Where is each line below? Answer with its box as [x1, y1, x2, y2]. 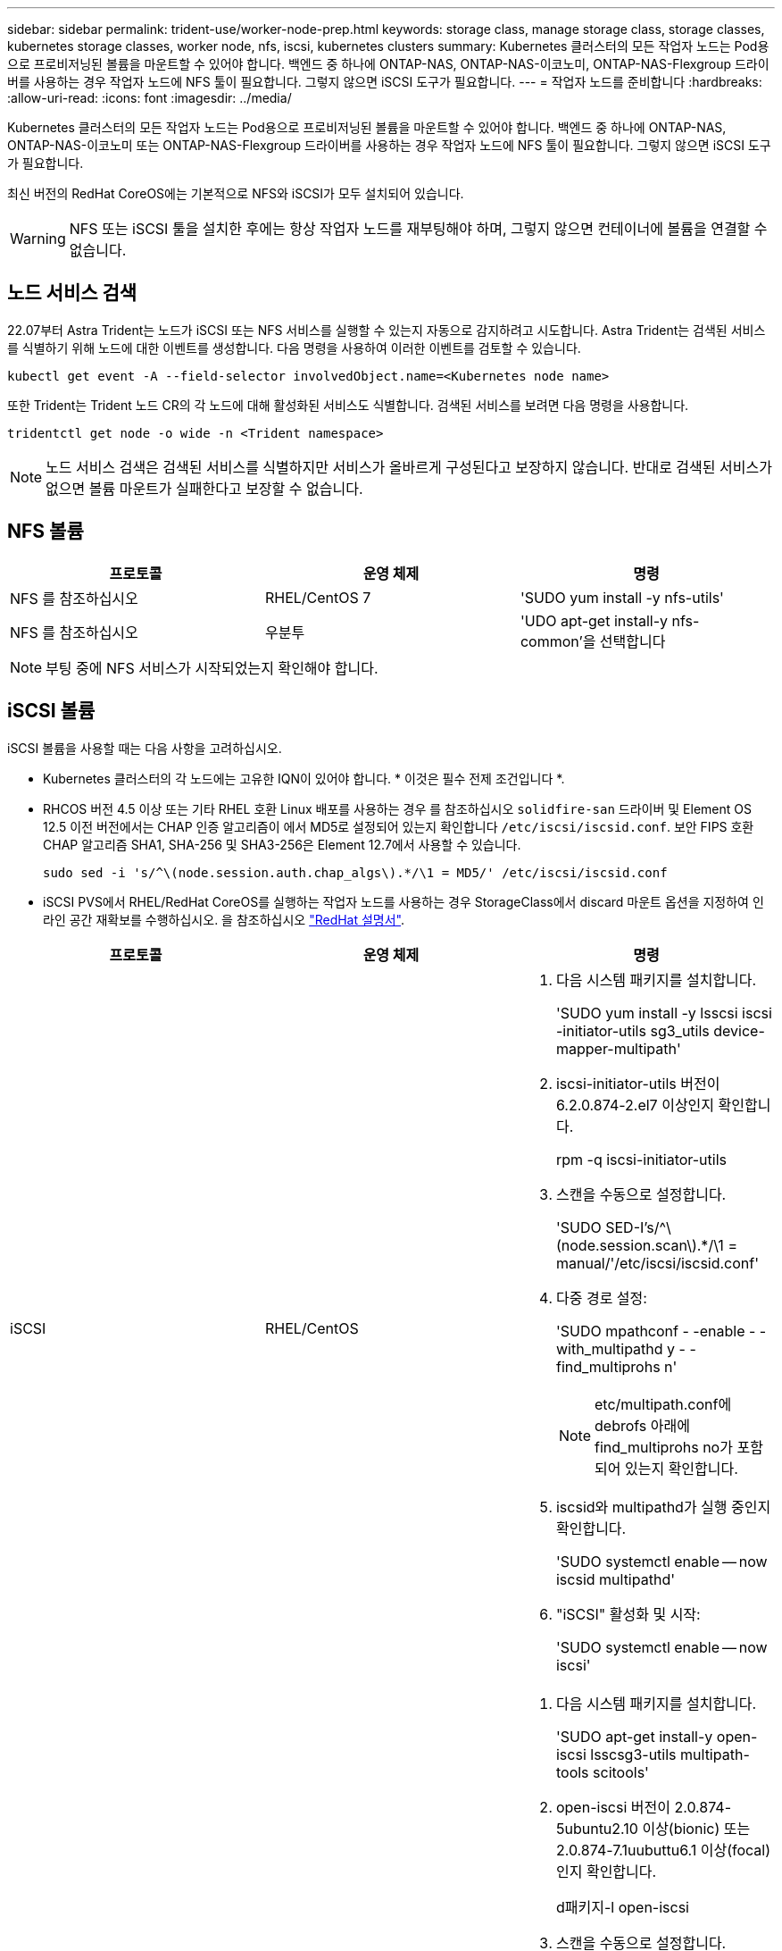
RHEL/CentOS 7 [264, 588, 371, 607]
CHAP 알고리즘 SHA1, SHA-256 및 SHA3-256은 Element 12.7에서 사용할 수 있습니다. [43, 836, 521, 852]
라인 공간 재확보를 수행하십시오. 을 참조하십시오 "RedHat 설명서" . [43, 911, 405, 927]
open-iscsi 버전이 [555, 1797, 670, 1816]
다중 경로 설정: [555, 1288, 647, 1307]
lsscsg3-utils [590, 1745, 677, 1763]
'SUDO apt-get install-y [555, 1727, 713, 1746]
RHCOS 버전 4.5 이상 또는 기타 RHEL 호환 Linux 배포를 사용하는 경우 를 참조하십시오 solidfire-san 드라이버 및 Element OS [43, 800, 752, 816]
